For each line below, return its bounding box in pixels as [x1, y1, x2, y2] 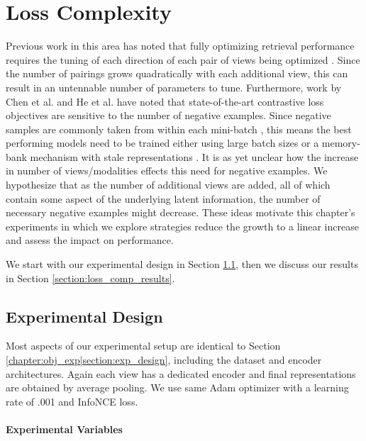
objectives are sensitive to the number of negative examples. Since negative [6, 108, 331, 123]
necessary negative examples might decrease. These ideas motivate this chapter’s [6, 205, 355, 220]
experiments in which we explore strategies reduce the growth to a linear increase [6, 218, 359, 233]
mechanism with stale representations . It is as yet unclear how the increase [30, 149, 359, 164]
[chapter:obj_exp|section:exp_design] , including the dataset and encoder [6, 352, 322, 367]
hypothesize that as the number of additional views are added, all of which [6, 177, 331, 192]
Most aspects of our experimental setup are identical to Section [6, 338, 281, 353]
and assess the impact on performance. [6, 233, 174, 247]
